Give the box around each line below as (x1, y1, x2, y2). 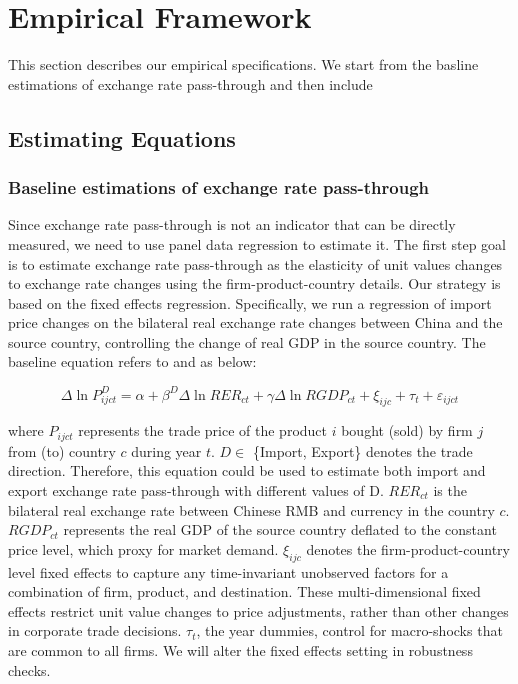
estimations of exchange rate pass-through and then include (8, 73, 373, 94)
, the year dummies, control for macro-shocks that (196, 620, 503, 641)
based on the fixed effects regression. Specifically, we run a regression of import (8, 292, 492, 313)
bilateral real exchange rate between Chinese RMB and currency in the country (8, 499, 495, 520)
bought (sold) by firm (341, 420, 473, 441)
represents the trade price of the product (78, 420, 328, 441)
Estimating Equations (8, 122, 236, 153)
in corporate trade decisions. (8, 620, 182, 641)
